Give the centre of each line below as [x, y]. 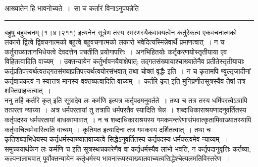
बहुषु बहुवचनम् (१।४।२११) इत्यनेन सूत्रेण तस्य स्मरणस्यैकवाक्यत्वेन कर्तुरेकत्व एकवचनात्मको [121, 32]
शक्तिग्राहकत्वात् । [28, 90]
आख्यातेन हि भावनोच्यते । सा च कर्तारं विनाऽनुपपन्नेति [72, 8]
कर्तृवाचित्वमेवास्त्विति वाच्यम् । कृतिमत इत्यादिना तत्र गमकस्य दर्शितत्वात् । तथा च [108, 129]
